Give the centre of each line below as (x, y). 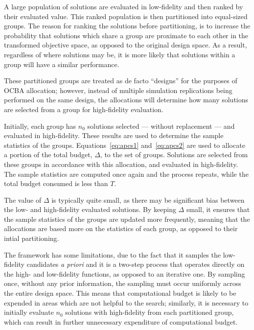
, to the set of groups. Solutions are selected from (174, 154)
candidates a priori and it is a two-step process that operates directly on (136, 264)
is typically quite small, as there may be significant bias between (148, 200)
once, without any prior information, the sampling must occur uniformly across (123, 283)
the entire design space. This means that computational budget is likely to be (120, 293)
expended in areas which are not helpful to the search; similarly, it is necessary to (126, 302)
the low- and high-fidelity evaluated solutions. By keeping (90, 209)
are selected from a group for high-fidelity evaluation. (84, 109)
